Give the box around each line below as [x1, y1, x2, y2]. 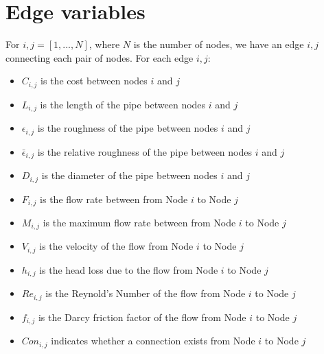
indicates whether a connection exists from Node [51, 333, 255, 348]
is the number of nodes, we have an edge [133, 37, 304, 51]
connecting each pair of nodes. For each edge [5, 50, 194, 64]
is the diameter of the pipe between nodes [41, 168, 218, 182]
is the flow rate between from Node [40, 191, 188, 206]
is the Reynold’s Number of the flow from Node [45, 286, 246, 300]
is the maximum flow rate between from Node [43, 215, 236, 230]
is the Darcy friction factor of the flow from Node [38, 309, 246, 324]
